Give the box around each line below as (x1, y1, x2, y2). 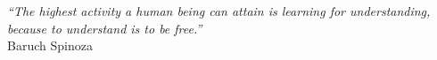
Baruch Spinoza (7, 36, 93, 55)
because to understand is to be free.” (7, 19, 202, 37)
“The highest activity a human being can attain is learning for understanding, (7, 2, 431, 19)
